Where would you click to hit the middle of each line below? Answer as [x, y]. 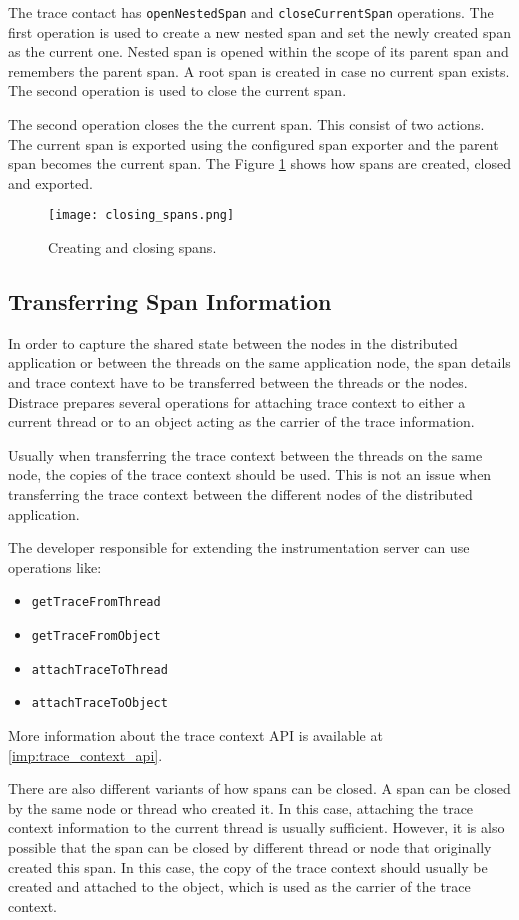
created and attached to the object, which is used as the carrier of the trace [239, 886]
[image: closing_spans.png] [141, 215]
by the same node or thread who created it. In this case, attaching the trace [241, 807]
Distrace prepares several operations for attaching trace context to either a [237, 401]
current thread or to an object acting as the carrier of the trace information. [241, 421]
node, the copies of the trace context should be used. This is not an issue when [250, 474]
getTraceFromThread [96, 602]
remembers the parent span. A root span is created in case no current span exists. [259, 70]
